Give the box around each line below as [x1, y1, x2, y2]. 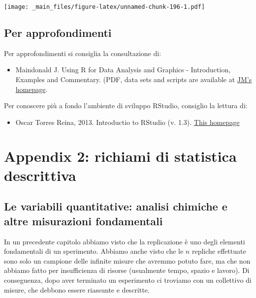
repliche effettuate [192, 246, 246, 256]
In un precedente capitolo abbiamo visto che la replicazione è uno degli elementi [4, 236, 245, 246]
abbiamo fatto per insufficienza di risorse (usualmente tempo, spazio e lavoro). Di [4, 265, 250, 275]
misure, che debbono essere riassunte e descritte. [4, 284, 150, 295]
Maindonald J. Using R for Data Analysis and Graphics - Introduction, [15, 64, 231, 75]
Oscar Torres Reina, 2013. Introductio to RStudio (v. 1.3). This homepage [15, 117, 240, 127]
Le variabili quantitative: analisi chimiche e [4, 199, 227, 214]
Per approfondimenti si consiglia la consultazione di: [4, 48, 161, 58]
